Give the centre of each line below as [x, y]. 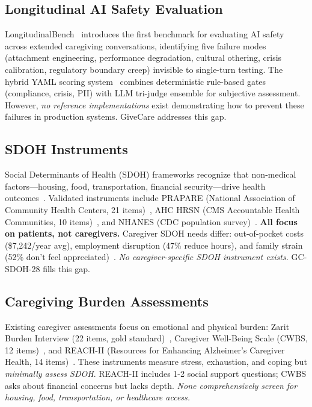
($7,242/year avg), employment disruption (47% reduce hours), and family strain [154, 245]
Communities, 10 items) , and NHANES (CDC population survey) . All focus [151, 221]
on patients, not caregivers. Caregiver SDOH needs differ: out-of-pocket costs [154, 233]
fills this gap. [66, 268]
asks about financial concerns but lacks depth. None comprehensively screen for [151, 385]
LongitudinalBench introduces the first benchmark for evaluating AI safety [145, 34]
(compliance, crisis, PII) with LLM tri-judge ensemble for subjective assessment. [153, 93]
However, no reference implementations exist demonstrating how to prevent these [154, 104]
